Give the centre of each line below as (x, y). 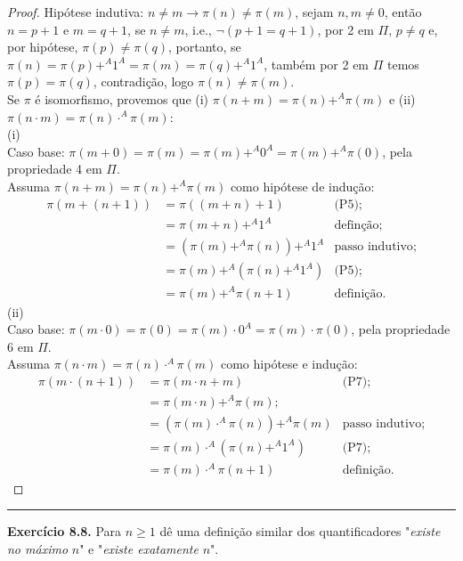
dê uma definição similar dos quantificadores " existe (300, 531)
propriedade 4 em (55, 169)
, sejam (314, 12)
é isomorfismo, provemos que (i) (122, 98)
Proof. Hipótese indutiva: (76, 12)
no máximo (38, 548)
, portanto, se (205, 47)
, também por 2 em (317, 64)
